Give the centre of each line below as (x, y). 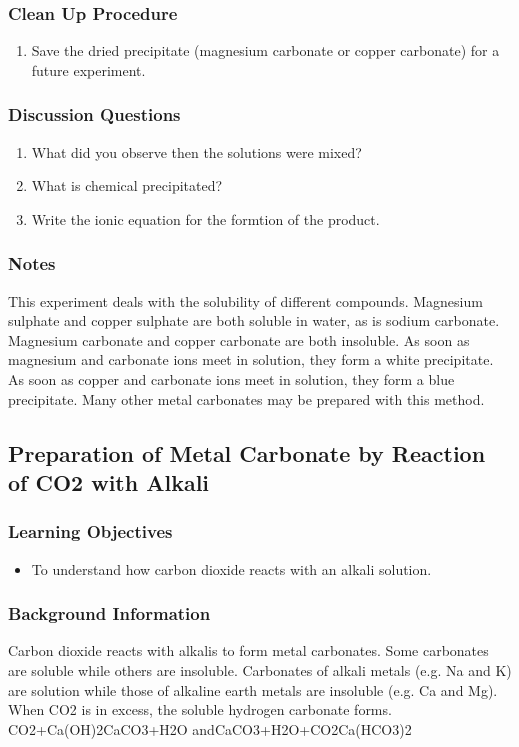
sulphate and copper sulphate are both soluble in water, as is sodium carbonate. (254, 320)
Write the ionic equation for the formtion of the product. (205, 218)
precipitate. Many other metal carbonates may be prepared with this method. (246, 398)
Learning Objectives (90, 531)
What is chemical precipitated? (127, 185)
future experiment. (88, 69)
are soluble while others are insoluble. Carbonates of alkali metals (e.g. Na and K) (260, 669)
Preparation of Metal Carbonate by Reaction (247, 452)
